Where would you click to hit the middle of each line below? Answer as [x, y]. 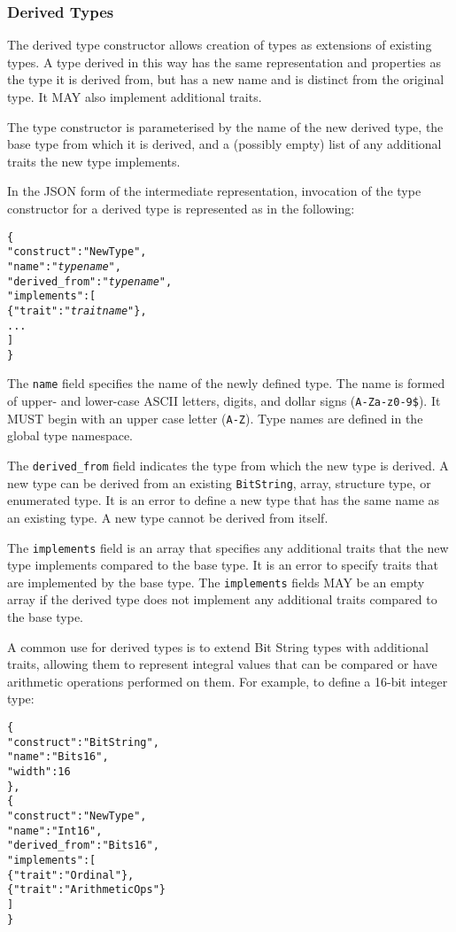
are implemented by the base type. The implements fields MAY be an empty [216, 582]
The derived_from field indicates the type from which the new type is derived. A [228, 466]
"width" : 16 [39, 771]
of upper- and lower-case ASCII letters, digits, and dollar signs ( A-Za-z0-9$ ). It [224, 401]
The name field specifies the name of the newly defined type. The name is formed [226, 383]
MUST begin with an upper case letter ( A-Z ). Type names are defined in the [215, 418]
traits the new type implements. [94, 161]
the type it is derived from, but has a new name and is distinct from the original [226, 79]
